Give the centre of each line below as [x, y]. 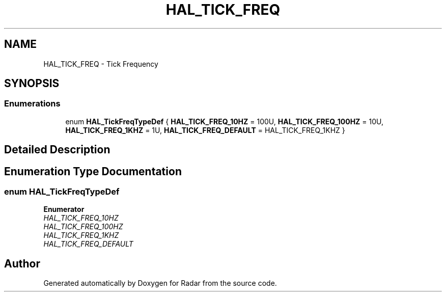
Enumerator [64, 209]
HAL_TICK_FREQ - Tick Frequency [101, 64]
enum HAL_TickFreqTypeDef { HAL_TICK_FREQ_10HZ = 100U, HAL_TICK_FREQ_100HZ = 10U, [225, 121]
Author [22, 263]
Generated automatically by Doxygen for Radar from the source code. [160, 283]
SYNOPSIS [32, 84]
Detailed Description [57, 150]
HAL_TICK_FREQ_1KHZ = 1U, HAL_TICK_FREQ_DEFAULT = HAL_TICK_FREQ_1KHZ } [205, 130]
